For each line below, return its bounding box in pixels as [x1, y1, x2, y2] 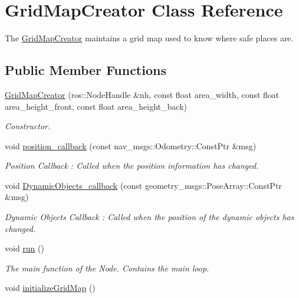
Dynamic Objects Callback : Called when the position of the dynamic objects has [5, 211, 294, 223]
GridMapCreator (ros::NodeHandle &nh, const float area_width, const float [5, 88, 280, 100]
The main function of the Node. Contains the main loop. [5, 261, 209, 274]
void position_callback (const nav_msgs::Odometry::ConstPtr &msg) [5, 139, 257, 152]
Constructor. [5, 120, 51, 132]
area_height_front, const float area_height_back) [5, 100, 187, 112]
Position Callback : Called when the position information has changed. [5, 159, 259, 172]
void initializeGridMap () [5, 281, 96, 294]
